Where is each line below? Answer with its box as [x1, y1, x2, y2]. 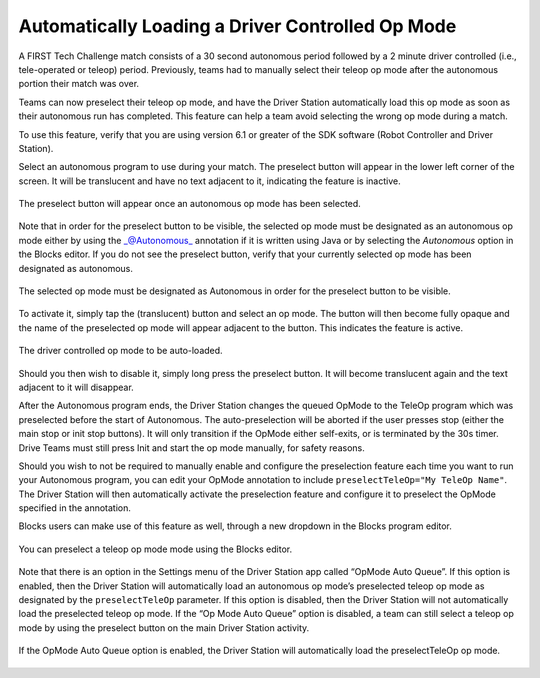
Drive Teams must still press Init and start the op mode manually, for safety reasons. [18, 441, 365, 454]
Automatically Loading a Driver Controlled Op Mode [18, 15, 457, 37]
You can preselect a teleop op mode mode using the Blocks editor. [18, 543, 293, 555]
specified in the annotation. [18, 502, 132, 514]
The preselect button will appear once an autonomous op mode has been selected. [18, 198, 362, 210]
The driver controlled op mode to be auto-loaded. [18, 345, 224, 357]
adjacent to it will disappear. [18, 381, 134, 393]
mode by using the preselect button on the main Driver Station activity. [18, 621, 310, 634]
